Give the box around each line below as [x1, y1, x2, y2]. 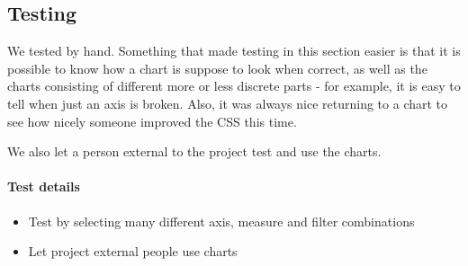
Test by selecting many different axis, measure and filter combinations [28, 211, 415, 230]
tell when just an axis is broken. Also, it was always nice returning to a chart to [7, 93, 448, 112]
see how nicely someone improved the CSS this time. [7, 111, 297, 130]
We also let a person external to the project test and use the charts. [7, 142, 382, 161]
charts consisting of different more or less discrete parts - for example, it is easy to [7, 76, 461, 95]
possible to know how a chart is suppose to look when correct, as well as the [7, 58, 427, 77]
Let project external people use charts [28, 242, 238, 261]
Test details [7, 177, 80, 196]
